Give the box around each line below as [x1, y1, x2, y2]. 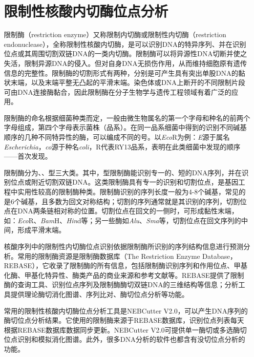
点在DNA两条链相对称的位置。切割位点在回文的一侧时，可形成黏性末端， [4, 206, 238, 216]
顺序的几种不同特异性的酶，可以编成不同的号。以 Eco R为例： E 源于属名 [4, 132, 230, 142]
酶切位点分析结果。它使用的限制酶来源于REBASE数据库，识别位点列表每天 [4, 315, 244, 325]
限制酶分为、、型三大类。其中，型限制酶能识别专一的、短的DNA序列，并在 [4, 167, 242, 177]
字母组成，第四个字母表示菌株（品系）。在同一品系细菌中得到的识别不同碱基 [4, 122, 247, 132]
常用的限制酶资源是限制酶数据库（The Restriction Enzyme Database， [17, 251, 237, 261]
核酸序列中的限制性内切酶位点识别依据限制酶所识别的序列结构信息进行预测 [4, 241, 243, 251]
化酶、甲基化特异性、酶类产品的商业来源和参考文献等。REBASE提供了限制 [4, 270, 244, 280]
